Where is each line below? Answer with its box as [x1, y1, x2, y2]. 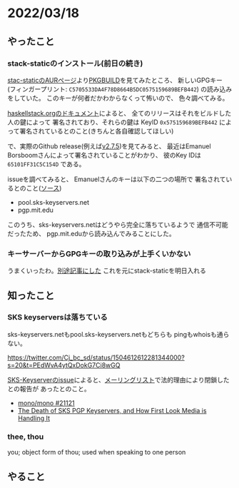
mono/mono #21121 [17, 398, 75, 407]
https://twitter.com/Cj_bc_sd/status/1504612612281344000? [7, 353, 185, 362]
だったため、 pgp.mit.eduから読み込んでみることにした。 [7, 229, 176, 238]
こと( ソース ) [26, 183, 62, 192]
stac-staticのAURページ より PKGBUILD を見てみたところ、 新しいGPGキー [7, 76, 223, 84]
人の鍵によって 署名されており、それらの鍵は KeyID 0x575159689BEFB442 [7, 118, 218, 126]
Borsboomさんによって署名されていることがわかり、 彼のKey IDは [7, 151, 202, 159]
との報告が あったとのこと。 [7, 384, 91, 393]
